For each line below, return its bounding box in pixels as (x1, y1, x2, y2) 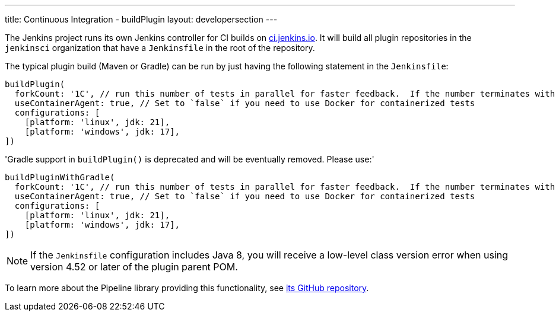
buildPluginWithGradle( (5, 173, 115, 182)
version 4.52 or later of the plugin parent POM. (30, 261, 238, 273)
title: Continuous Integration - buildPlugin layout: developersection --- (5, 14, 278, 24)
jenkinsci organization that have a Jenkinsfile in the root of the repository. (5, 43, 315, 53)
